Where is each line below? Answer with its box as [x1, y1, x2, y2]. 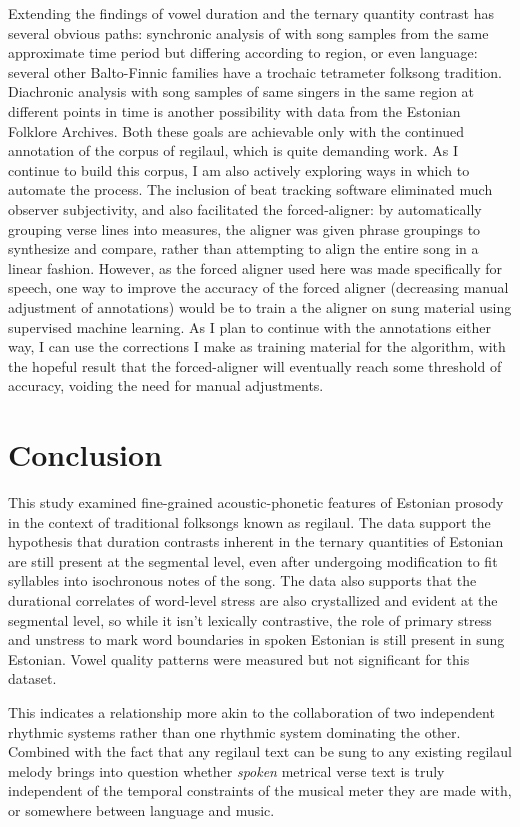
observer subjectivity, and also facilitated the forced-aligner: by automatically [8, 198, 482, 219]
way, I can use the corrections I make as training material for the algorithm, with [8, 336, 506, 357]
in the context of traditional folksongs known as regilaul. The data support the [8, 511, 491, 532]
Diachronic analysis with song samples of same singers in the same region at [8, 81, 475, 102]
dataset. [8, 668, 57, 689]
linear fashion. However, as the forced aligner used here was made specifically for [8, 257, 503, 278]
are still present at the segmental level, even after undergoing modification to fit [8, 550, 498, 571]
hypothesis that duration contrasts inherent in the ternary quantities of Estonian [8, 531, 504, 552]
